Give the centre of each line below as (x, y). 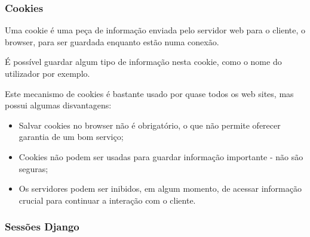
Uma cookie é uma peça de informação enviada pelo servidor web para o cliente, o (155, 30)
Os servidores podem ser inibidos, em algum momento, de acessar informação (160, 188)
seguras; (33, 168)
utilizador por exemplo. (47, 73)
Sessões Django (42, 227)
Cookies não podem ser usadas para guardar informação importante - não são (161, 156)
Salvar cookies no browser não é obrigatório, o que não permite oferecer (150, 125)
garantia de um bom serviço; (71, 137)
